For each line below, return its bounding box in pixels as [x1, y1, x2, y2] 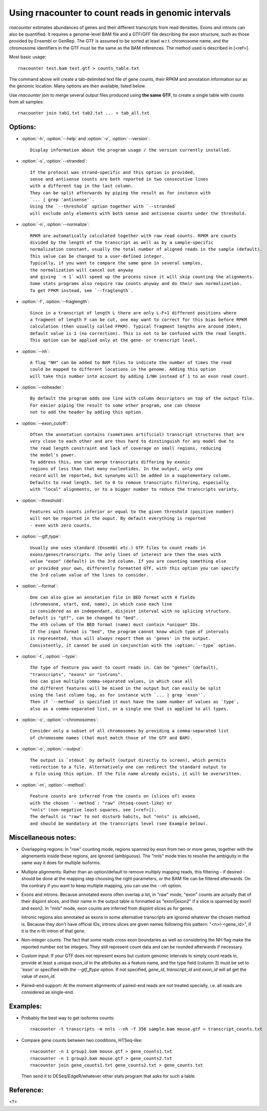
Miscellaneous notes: [9, 833, 76, 842]
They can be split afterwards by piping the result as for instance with [30, 190, 211, 195]
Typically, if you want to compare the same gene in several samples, [30, 260, 203, 266]
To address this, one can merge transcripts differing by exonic [30, 459, 191, 465]
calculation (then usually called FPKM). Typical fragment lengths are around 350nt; [30, 324, 242, 329]
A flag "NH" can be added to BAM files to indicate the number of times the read [30, 360, 232, 365]
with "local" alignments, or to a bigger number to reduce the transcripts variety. [30, 486, 240, 492]
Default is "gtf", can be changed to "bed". [30, 615, 139, 621]
